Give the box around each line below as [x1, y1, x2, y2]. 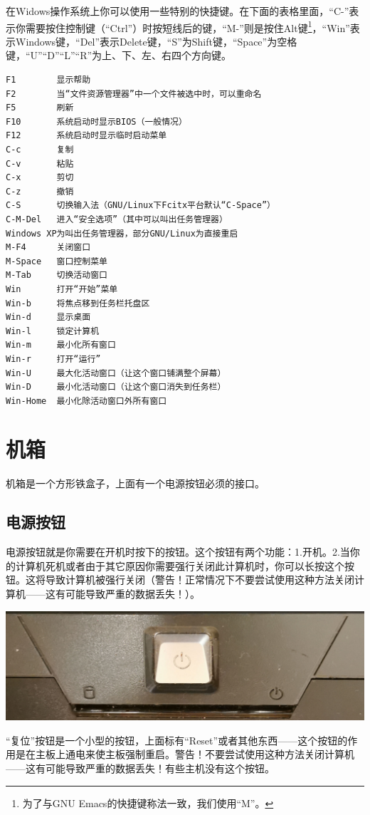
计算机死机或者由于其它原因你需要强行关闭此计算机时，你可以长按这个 [15, 558, 344, 573]
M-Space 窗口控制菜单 [6, 256, 107, 266]
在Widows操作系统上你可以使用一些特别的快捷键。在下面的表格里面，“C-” [6, 4, 349, 18]
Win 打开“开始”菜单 [6, 284, 118, 294]
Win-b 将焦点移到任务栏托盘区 [6, 298, 150, 308]
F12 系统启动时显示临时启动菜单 [6, 130, 167, 141]
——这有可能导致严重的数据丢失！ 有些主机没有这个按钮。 [6, 760, 275, 775]
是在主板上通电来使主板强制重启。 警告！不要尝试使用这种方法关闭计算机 [15, 747, 354, 762]
